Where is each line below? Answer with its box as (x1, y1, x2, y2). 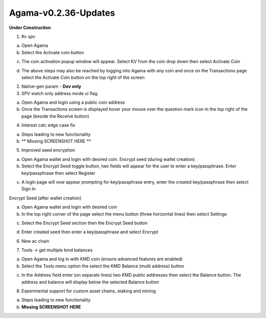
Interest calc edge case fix (21, 122, 76, 128)
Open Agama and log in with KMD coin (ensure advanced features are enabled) (21, 256, 183, 262)
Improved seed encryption (21, 147, 75, 153)
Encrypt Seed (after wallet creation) (9, 195, 82, 201)
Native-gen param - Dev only (21, 84, 81, 90)
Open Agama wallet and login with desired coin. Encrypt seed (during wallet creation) (21, 156, 195, 162)
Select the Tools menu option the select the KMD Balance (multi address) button (21, 263, 185, 269)
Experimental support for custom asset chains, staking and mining (21, 288, 156, 294)
